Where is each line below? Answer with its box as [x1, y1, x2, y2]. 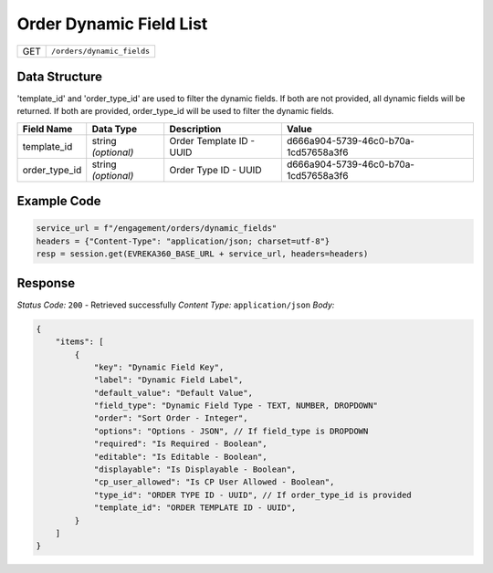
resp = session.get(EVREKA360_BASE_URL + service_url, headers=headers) [36, 249, 369, 259]
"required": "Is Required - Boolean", [93, 439, 268, 449]
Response [16, 275, 76, 291]
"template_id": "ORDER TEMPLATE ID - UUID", [93, 503, 297, 513]
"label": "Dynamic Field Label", [93, 375, 244, 385]
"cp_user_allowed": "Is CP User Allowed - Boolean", [93, 477, 335, 487]
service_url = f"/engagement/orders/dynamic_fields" [36, 224, 278, 234]
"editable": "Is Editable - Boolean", [93, 452, 268, 462]
